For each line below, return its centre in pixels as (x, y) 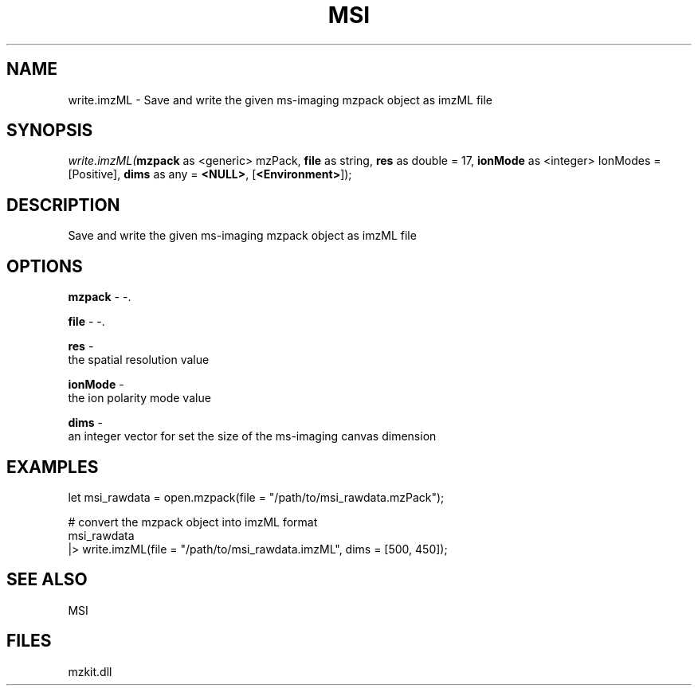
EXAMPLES (53, 467)
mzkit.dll (90, 671)
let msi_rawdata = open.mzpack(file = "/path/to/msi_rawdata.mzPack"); (256, 497)
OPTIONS (45, 266)
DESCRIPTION (63, 205)
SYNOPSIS (50, 131)
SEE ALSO (47, 580)
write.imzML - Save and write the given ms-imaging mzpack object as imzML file (280, 100)
